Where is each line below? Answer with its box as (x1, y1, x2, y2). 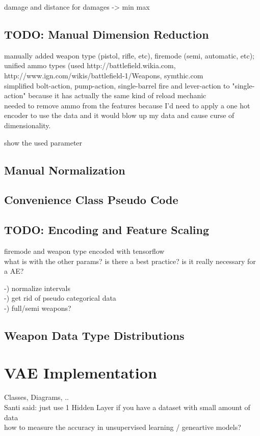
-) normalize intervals (4, 282, 71, 293)
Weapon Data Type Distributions (4, 327, 185, 343)
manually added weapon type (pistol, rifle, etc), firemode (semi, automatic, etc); (4, 50, 255, 61)
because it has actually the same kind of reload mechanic (28, 90, 206, 101)
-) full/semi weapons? (4, 302, 71, 313)
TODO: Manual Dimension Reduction (4, 26, 209, 42)
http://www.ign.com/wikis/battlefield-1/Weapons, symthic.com (4, 70, 203, 80)
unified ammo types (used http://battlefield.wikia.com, (4, 60, 176, 71)
